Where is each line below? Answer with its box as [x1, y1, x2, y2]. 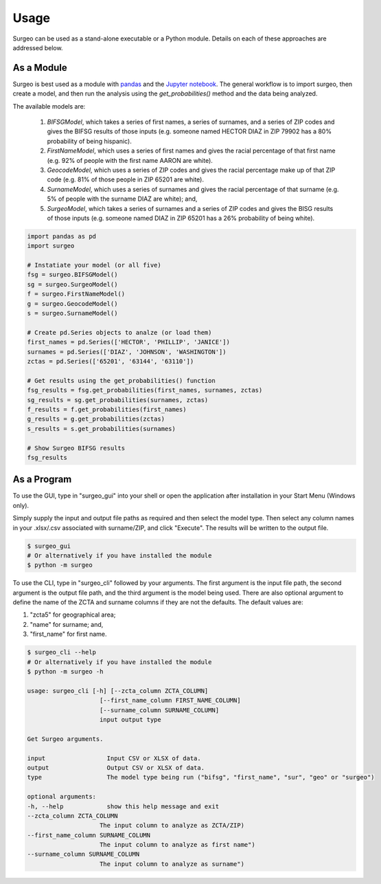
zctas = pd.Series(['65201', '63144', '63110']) [27, 357, 194, 365]
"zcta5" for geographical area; [30, 610, 116, 619]
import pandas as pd [27, 232, 96, 240]
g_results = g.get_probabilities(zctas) [27, 415, 165, 423]
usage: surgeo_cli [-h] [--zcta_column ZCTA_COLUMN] [27, 687, 209, 694]
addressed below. [12, 43, 63, 52]
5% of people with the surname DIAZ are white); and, [47, 195, 198, 203]
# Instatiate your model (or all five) [27, 261, 161, 269]
